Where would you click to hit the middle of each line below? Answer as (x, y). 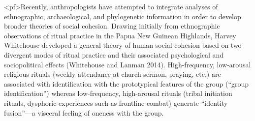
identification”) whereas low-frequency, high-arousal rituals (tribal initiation (118, 93)
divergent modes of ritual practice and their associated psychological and (114, 54)
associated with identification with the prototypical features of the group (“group (127, 83)
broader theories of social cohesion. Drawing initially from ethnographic (112, 26)
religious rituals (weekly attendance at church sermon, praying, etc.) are (112, 74)
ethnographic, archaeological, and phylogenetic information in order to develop (123, 16)
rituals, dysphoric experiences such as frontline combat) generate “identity (116, 103)
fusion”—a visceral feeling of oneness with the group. (84, 112)
